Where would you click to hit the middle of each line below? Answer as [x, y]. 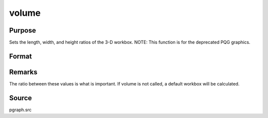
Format [21, 56]
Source [21, 98]
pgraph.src [20, 110]
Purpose [23, 30]
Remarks [23, 72]
